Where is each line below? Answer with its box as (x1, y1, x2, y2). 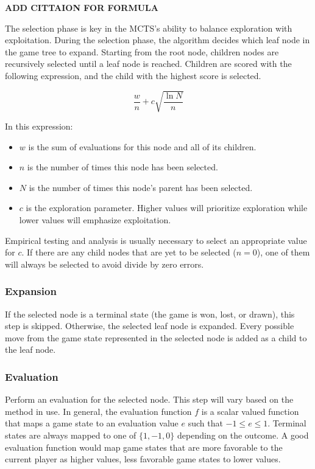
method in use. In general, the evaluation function (5, 405, 192, 417)
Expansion (5, 283, 57, 299)
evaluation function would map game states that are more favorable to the (5, 440, 283, 453)
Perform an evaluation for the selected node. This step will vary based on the (5, 393, 294, 406)
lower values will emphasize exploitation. (19, 214, 171, 226)
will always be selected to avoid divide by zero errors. (5, 257, 204, 270)
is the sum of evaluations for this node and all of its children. (28, 140, 257, 153)
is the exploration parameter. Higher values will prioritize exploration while (26, 201, 308, 214)
